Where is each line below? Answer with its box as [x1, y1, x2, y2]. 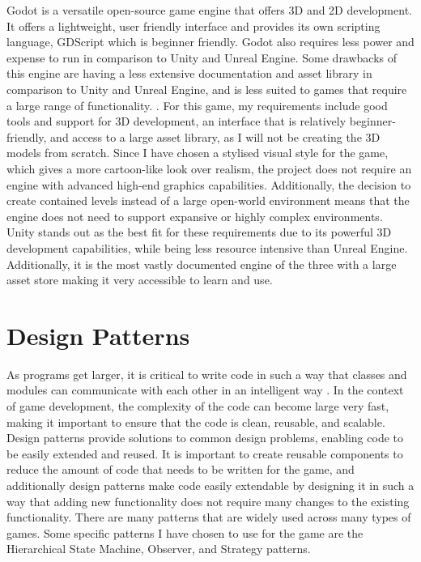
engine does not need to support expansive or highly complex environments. [6, 207, 383, 224]
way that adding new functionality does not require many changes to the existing [6, 492, 410, 509]
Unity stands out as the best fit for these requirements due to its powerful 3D [6, 224, 392, 241]
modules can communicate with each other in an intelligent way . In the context [6, 381, 404, 398]
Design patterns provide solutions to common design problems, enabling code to [6, 429, 403, 446]
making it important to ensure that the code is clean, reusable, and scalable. [6, 413, 385, 430]
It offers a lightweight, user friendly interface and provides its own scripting [6, 17, 381, 34]
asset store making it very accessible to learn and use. [6, 271, 273, 288]
